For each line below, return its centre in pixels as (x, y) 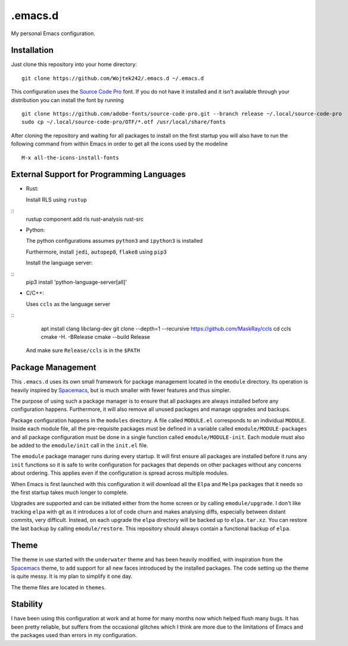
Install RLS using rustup (56, 199)
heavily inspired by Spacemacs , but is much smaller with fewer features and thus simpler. (121, 390)
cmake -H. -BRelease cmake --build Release (95, 336)
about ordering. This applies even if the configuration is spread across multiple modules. (120, 473)
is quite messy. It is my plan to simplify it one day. (72, 576)
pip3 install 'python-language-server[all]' (77, 282)
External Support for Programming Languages (98, 174)
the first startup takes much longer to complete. (69, 492)
